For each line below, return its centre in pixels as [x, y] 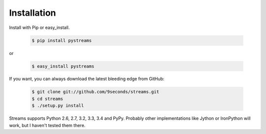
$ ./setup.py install [58, 106]
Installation [33, 13]
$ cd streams [48, 99]
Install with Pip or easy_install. [39, 27]
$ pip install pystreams [62, 40]
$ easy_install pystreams [63, 66]
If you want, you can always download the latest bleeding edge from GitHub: [87, 79]
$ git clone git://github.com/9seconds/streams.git [96, 92]
